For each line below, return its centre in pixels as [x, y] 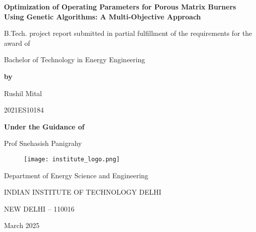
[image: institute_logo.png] [72, 159]
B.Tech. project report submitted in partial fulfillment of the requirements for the [128, 33]
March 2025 [22, 225]
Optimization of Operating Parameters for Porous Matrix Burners [120, 6]
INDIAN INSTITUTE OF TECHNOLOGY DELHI [83, 192]
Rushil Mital [23, 93]
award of [17, 43]
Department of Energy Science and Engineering [76, 175]
